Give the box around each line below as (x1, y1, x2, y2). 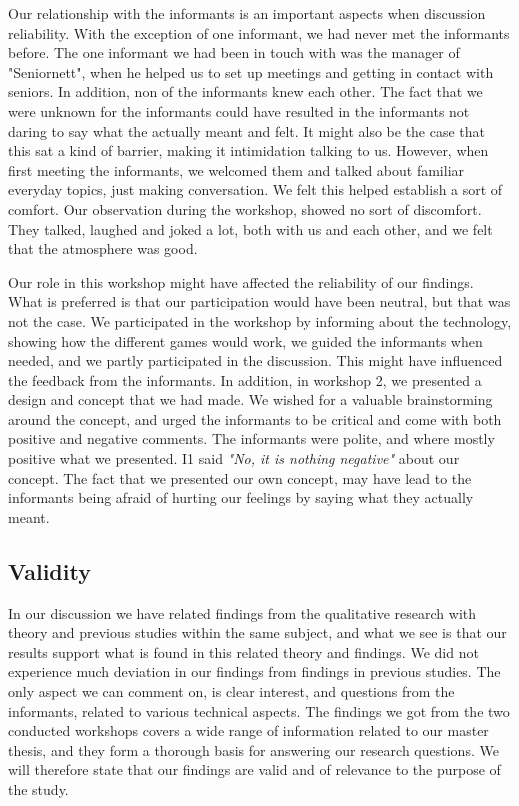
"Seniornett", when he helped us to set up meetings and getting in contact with (8, 61, 494, 82)
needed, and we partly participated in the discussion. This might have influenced (8, 350, 503, 371)
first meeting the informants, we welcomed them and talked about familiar (8, 159, 465, 180)
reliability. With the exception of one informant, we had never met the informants (8, 22, 510, 43)
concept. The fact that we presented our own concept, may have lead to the (8, 467, 472, 488)
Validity (8, 555, 91, 586)
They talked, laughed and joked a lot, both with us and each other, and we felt (8, 218, 493, 239)
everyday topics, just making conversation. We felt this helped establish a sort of (8, 179, 503, 200)
